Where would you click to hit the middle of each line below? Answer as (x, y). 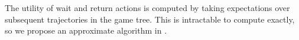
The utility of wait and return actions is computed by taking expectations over (147, 8)
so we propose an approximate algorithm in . (86, 30)
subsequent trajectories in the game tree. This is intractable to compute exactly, (150, 19)
